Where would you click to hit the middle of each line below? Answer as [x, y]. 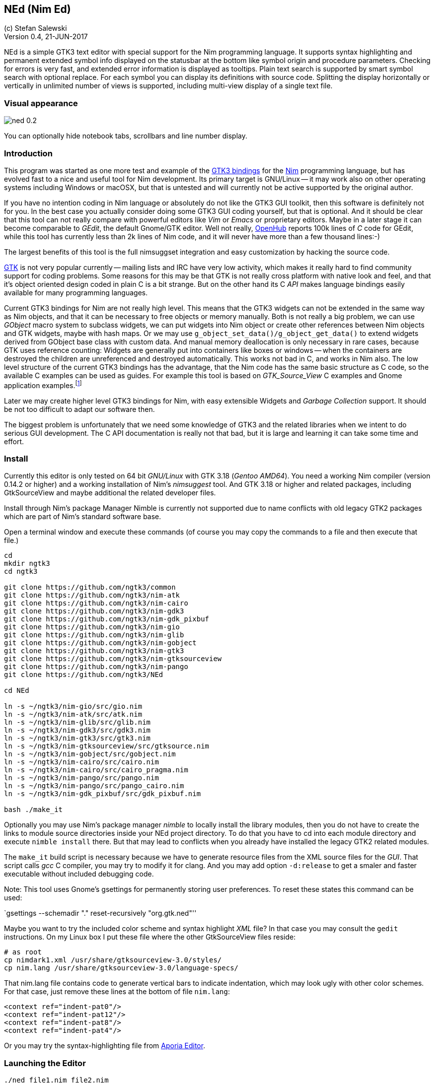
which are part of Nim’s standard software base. [83, 517]
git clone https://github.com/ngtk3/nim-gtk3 [94, 651]
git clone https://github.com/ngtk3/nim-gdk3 [94, 611]
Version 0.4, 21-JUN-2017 [46, 37]
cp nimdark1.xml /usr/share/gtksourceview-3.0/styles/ [113, 960]
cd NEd [17, 691]
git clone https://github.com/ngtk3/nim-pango [96, 667]
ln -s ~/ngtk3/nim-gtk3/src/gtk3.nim [77, 738]
